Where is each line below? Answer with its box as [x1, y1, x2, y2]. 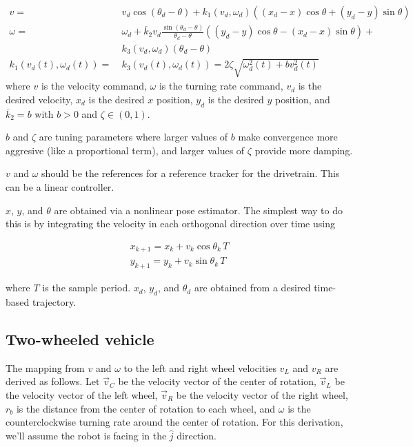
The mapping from [6, 360, 85, 375]
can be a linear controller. [6, 180, 114, 194]
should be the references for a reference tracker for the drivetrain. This [41, 166, 340, 180]
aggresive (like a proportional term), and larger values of [6, 143, 245, 157]
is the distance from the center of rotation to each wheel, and [16, 401, 276, 415]
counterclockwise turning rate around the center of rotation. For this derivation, [6, 415, 343, 429]
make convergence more [238, 129, 338, 144]
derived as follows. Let [6, 374, 100, 388]
